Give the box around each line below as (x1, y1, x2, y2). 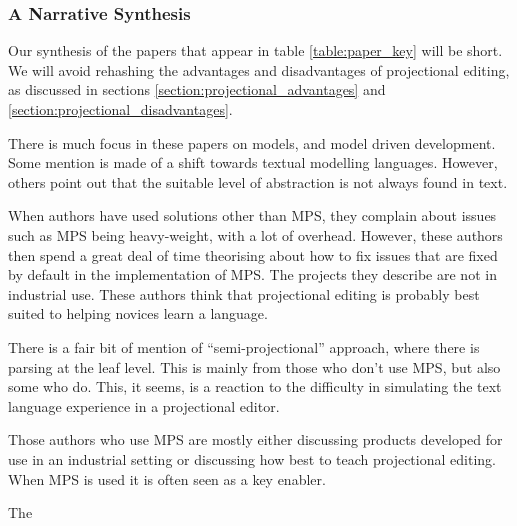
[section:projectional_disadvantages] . (8, 99, 233, 119)
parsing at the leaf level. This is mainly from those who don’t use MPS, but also (8, 356, 501, 377)
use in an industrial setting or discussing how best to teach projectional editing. (8, 448, 496, 469)
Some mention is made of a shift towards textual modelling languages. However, (8, 152, 498, 173)
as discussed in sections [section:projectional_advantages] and (8, 79, 386, 100)
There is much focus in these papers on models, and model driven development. (8, 132, 496, 153)
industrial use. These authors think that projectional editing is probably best (8, 283, 480, 304)
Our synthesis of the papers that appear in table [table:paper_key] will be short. (8, 40, 503, 61)
